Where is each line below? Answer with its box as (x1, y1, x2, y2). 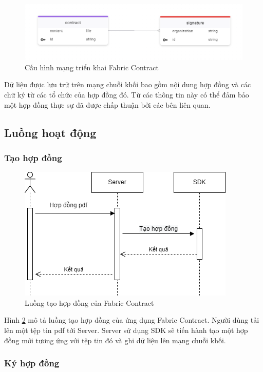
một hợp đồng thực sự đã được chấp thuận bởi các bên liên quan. (4, 99, 211, 110)
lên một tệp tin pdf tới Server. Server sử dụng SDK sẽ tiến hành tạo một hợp (4, 324, 248, 335)
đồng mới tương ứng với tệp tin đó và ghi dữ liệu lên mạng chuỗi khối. (4, 335, 226, 345)
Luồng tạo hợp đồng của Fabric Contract (25, 297, 154, 308)
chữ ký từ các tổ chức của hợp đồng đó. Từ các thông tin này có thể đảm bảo (4, 89, 249, 100)
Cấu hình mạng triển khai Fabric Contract (25, 62, 159, 72)
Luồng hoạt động (4, 124, 97, 140)
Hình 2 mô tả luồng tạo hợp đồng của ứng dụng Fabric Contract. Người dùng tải (4, 315, 259, 325)
